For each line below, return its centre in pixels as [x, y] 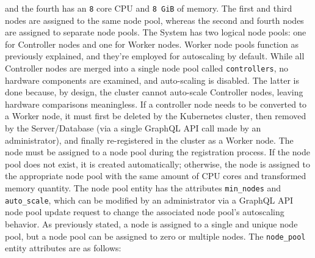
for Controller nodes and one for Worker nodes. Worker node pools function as [152, 44]
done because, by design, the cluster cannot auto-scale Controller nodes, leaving [154, 92]
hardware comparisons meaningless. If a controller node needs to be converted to [156, 104]
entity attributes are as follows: [63, 248]
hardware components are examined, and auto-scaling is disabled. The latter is [152, 80]
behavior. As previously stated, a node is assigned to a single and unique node [151, 223]
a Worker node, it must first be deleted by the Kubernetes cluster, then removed [156, 116]
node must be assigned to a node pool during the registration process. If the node [157, 152]
